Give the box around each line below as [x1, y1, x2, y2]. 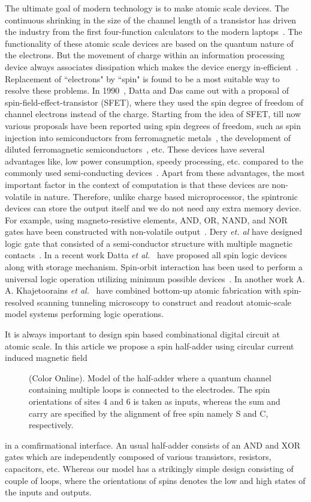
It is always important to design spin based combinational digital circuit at [5, 328, 280, 340]
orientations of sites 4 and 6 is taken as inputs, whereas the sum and [29, 395, 280, 407]
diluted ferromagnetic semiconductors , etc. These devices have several [5, 143, 265, 156]
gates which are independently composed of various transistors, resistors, [5, 450, 271, 463]
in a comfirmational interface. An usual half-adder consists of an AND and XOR [5, 438, 301, 451]
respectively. [29, 419, 74, 431]
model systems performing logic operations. [5, 307, 164, 320]
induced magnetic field [5, 351, 87, 364]
